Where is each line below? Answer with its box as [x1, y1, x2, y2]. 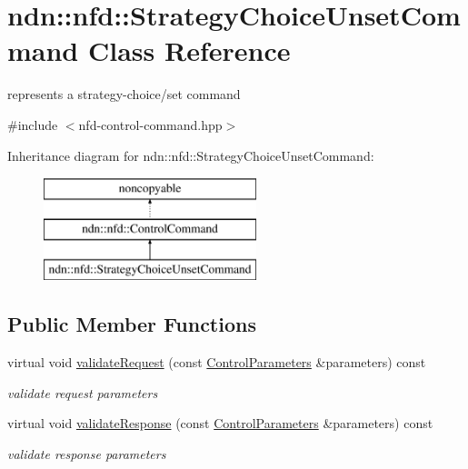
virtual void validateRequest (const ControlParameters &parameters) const [7, 353, 426, 372]
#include [7, 115, 58, 134]
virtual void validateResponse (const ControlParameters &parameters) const [7, 414, 433, 433]
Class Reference [87, 32, 291, 69]
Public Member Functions [7, 310, 256, 338]
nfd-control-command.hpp [78, 115, 223, 134]
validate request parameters [7, 383, 158, 402]
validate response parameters [7, 444, 166, 464]
